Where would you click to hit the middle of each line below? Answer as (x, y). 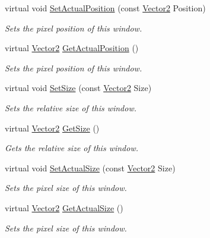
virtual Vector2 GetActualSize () (64, 207)
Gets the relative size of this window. (71, 148)
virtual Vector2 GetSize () (52, 128)
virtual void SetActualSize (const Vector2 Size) (90, 167)
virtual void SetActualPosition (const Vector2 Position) (105, 8)
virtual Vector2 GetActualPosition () (72, 48)
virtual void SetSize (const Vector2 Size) (78, 88)
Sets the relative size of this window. (71, 107)
